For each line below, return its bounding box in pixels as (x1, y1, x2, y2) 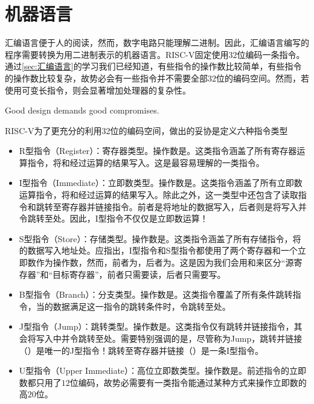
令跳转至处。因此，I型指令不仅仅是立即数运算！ (19, 212, 208, 225)
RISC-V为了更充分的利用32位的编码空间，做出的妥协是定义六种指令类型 (5, 124, 288, 136)
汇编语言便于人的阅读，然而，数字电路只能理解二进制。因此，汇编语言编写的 (5, 36, 309, 49)
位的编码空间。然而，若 (216, 71, 309, 84)
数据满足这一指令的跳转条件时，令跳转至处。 (53, 300, 231, 312)
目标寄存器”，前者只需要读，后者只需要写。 (53, 268, 226, 280)
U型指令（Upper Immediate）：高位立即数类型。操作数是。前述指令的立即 (19, 364, 307, 377)
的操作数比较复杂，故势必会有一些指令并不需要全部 (5, 71, 208, 84)
